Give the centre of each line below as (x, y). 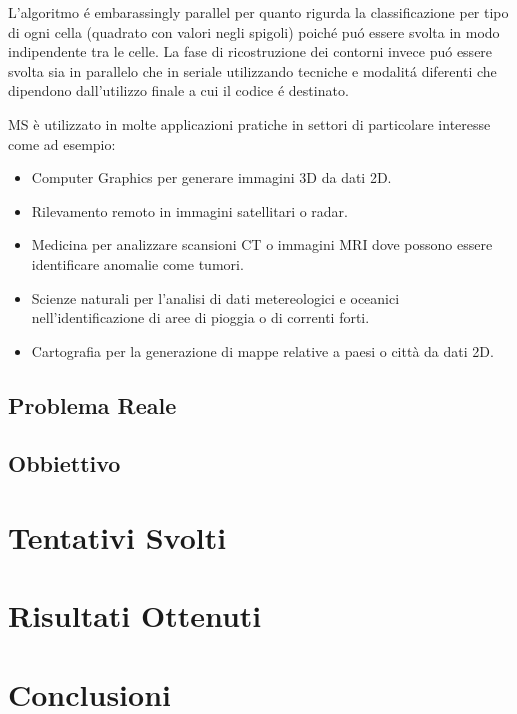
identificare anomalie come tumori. (137, 263)
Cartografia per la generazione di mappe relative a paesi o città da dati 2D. (262, 350)
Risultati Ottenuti (135, 615)
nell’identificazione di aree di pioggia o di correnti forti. (200, 317)
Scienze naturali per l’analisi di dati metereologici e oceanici (215, 297)
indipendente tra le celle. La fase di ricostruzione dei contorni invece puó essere (250, 51)
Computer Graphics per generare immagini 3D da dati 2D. (211, 177)
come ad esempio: (62, 143)
